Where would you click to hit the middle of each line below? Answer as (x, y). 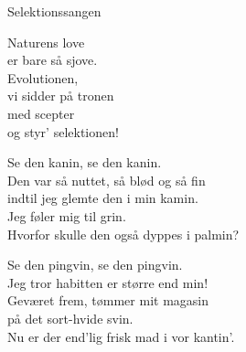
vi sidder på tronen (61, 96)
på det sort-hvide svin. (70, 318)
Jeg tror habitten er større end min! (108, 282)
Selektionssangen (54, 11)
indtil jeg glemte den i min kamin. (103, 198)
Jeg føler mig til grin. (67, 215)
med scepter (41, 113)
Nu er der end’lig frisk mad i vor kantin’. (121, 336)
